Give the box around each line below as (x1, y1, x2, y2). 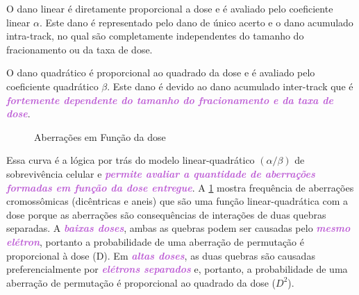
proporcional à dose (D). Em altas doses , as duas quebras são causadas (6, 248, 315, 262)
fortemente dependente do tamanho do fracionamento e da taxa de (6, 92, 333, 107)
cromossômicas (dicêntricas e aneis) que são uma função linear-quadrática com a (6, 194, 349, 208)
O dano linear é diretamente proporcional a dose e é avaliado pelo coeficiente (6, 1, 333, 15)
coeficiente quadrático (6, 78, 99, 93)
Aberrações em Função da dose (34, 129, 166, 144)
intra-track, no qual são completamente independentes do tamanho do (6, 28, 304, 43)
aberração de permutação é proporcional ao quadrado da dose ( (6, 275, 276, 289)
